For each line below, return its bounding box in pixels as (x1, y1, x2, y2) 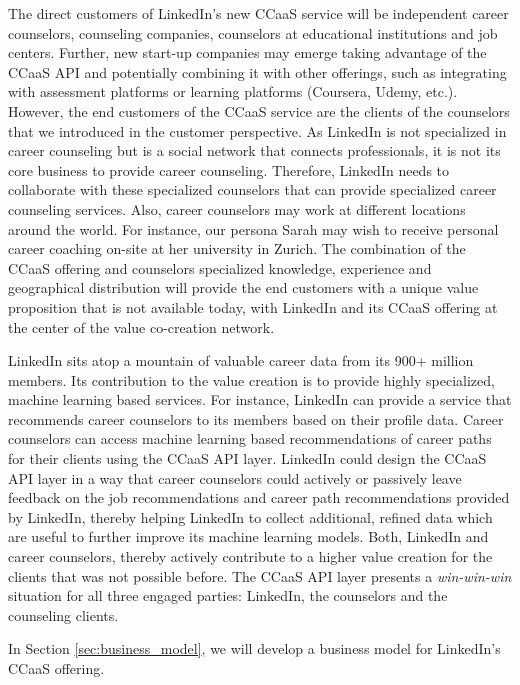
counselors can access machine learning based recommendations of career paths (8, 428, 492, 449)
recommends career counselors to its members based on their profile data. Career (8, 408, 504, 429)
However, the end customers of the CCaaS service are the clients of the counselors (8, 100, 510, 121)
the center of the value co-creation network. (8, 316, 275, 337)
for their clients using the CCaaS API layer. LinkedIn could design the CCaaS (8, 448, 487, 469)
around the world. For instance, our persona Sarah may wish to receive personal (8, 218, 499, 239)
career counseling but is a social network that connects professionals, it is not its (8, 140, 501, 161)
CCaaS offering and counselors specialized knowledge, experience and (8, 257, 432, 278)
